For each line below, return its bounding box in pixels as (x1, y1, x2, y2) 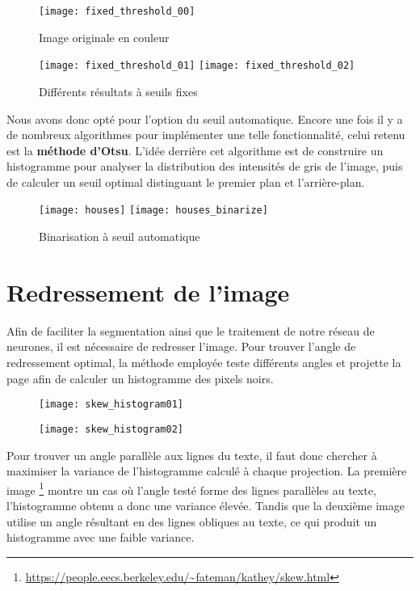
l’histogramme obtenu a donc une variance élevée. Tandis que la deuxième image (6, 496, 405, 513)
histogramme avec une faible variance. (6, 529, 195, 546)
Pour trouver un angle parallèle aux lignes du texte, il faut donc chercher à (6, 446, 377, 463)
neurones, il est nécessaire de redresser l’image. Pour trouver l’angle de (6, 338, 356, 355)
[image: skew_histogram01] (39, 399, 183, 411)
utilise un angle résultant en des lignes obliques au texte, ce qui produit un (6, 513, 377, 530)
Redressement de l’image (6, 275, 290, 308)
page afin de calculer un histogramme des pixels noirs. (6, 369, 274, 386)
